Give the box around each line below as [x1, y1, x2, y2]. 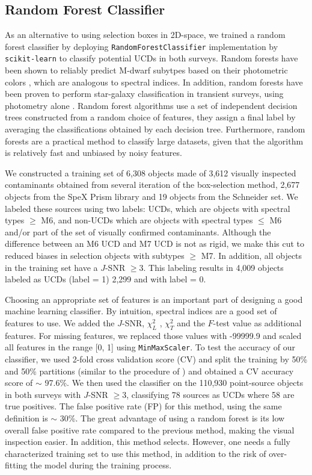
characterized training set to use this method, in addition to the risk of [5, 447, 266, 459]
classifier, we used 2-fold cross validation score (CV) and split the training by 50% [5, 353, 308, 365]
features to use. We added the [5, 316, 115, 329]
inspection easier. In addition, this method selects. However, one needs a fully [5, 435, 290, 448]
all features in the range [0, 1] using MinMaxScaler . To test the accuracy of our [5, 341, 295, 353]
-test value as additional [213, 316, 302, 329]
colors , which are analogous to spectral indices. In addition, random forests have [5, 75, 303, 88]
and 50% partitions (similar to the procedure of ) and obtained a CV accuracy [5, 364, 294, 377]
